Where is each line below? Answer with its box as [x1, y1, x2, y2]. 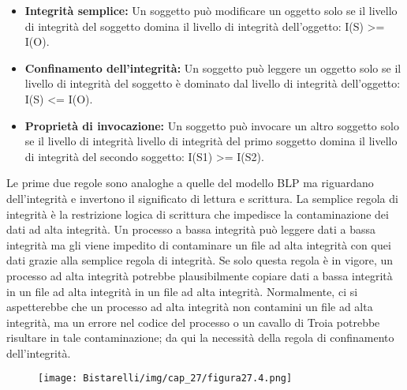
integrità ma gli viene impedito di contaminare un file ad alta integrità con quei [6, 236, 391, 253]
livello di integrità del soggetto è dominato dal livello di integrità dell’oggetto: [24, 75, 401, 92]
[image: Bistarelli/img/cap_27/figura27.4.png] [38, 373, 293, 384]
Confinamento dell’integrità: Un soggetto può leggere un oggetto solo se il [24, 59, 401, 76]
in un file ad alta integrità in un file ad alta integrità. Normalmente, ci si [6, 283, 358, 299]
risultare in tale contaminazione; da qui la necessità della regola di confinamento [6, 329, 394, 346]
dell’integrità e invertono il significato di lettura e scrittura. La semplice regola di [6, 189, 398, 206]
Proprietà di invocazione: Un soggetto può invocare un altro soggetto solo [24, 117, 399, 133]
